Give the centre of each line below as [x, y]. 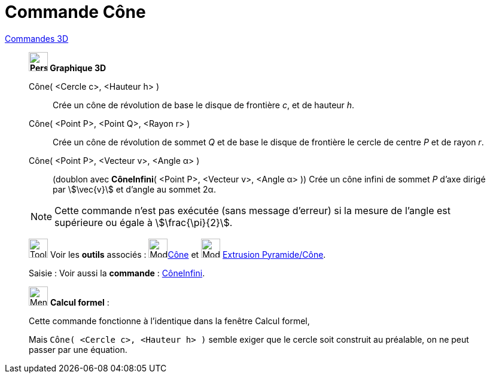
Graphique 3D [78, 68]
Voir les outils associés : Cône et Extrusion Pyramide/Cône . [188, 254]
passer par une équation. [78, 349]
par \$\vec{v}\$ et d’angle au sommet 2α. [134, 189]
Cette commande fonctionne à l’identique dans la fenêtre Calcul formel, [169, 321]
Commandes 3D [37, 38]
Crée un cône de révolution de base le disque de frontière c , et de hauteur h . [204, 105]
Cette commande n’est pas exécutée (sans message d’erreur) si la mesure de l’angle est [252, 210]
